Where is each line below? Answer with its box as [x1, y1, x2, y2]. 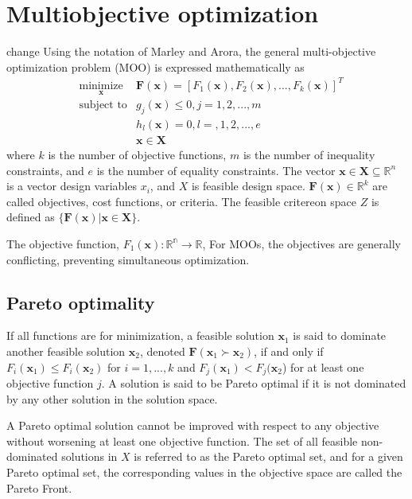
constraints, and [6, 162, 84, 178]
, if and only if [254, 342, 324, 359]
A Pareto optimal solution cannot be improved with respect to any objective [6, 417, 379, 434]
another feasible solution [6, 342, 126, 359]
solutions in [61, 448, 118, 465]
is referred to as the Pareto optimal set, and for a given [134, 448, 403, 465]
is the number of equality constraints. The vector [96, 162, 336, 178]
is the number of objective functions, [48, 146, 227, 162]
